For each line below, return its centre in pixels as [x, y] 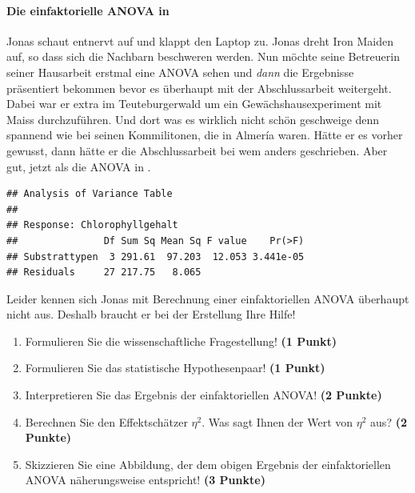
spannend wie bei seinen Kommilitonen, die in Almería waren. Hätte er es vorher [205, 135]
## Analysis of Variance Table [90, 194]
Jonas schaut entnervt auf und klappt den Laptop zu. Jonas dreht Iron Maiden [200, 40]
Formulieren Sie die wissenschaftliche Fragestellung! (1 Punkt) [181, 341]
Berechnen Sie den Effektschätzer [106, 421]
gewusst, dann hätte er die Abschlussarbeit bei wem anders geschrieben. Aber [197, 150]
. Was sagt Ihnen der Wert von [277, 421]
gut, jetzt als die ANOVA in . [79, 166]
